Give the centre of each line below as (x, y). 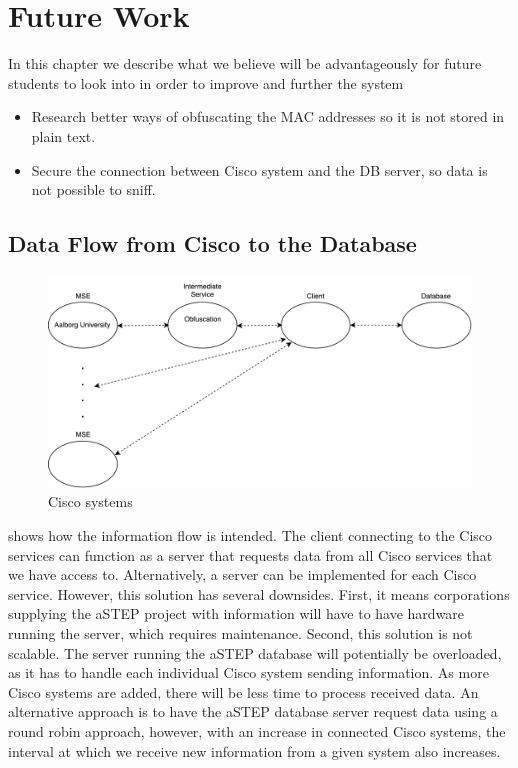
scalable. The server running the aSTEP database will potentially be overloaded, (255, 652)
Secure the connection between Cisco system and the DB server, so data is (259, 169)
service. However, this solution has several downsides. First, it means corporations (259, 593)
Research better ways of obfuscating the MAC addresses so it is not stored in (268, 116)
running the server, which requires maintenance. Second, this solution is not (240, 633)
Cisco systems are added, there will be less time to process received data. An (243, 691)
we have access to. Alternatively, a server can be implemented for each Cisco (242, 574)
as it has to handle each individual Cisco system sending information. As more (248, 672)
